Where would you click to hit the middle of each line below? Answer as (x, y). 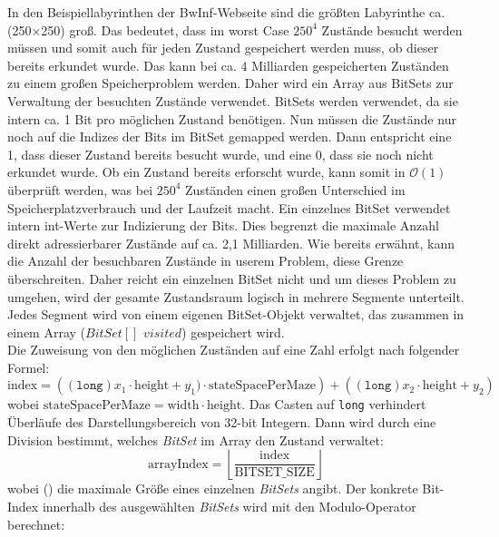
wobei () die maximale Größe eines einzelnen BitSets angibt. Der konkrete (213, 488)
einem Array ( (47, 332)
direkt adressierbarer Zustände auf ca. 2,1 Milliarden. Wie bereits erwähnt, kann (231, 243)
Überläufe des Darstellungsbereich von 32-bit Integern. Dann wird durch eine (222, 422)
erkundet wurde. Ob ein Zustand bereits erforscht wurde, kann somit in (206, 172)
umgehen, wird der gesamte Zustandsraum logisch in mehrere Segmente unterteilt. (236, 296)
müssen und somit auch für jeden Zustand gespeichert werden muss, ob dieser (223, 48)
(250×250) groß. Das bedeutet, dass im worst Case (148, 29)
